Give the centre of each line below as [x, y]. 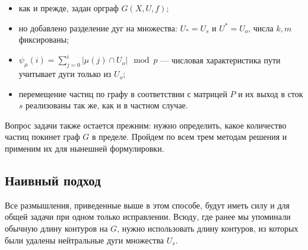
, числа [261, 28]
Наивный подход [53, 180]
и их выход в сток [271, 93]
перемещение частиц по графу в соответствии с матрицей [123, 93]
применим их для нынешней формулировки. [85, 148]
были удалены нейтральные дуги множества [85, 240]
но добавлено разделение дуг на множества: [98, 28]
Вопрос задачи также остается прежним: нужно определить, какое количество [146, 125]
